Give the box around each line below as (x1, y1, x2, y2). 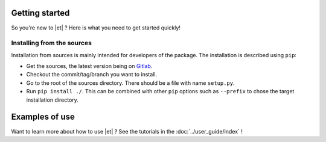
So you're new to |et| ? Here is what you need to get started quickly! (11, 24, 181, 31)
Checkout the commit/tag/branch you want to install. (26, 71, 157, 78)
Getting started (11, 8, 70, 18)
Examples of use (11, 112, 75, 122)
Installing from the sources (11, 39, 92, 48)
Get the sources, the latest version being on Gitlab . (26, 63, 153, 70)
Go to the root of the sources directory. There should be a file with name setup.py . (26, 79, 235, 87)
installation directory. (26, 96, 78, 103)
